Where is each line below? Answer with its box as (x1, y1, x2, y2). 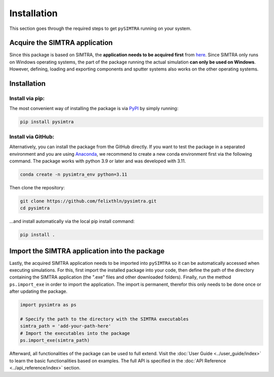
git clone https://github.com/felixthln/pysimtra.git (20, 198, 157, 204)
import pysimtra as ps (20, 302, 77, 308)
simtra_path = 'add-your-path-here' (20, 323, 112, 329)
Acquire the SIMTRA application (9, 39, 113, 47)
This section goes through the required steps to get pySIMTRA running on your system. (9, 25, 192, 31)
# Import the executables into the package (20, 330, 130, 336)
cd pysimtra (20, 205, 50, 211)
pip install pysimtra (20, 119, 74, 125)
